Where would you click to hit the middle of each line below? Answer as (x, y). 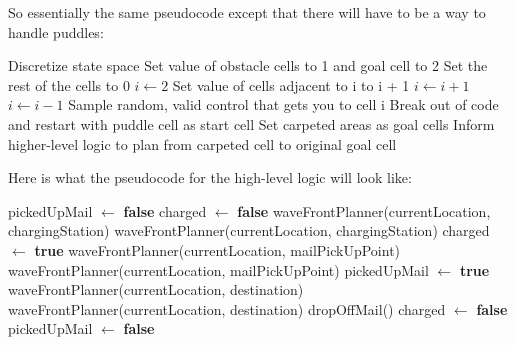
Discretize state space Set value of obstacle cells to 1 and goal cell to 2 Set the (248, 65)
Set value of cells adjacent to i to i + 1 (291, 84)
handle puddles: (56, 31)
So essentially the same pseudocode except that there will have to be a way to (247, 12)
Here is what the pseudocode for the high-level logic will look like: (210, 177)
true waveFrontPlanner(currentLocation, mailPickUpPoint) (217, 249)
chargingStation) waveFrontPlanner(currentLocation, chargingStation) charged (249, 230)
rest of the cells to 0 (69, 84)
